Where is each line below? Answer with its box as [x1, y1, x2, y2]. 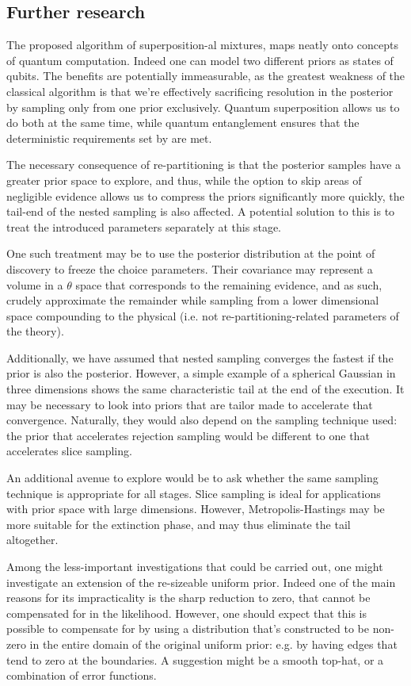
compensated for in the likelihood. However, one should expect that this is [6, 604, 367, 621]
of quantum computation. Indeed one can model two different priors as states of [6, 52, 394, 68]
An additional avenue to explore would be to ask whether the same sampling [6, 469, 379, 486]
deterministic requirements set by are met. [6, 129, 212, 146]
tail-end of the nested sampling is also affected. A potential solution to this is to [6, 203, 395, 220]
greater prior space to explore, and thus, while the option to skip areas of [6, 171, 362, 188]
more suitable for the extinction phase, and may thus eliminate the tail [6, 515, 351, 532]
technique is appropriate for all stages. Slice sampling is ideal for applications [6, 485, 381, 501]
